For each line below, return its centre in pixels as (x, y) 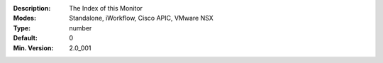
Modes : (25, 18)
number (81, 28)
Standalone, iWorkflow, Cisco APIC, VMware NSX (141, 18)
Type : (22, 28)
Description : (32, 8)
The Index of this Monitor (106, 8)
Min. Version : (33, 48)
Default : (26, 38)
